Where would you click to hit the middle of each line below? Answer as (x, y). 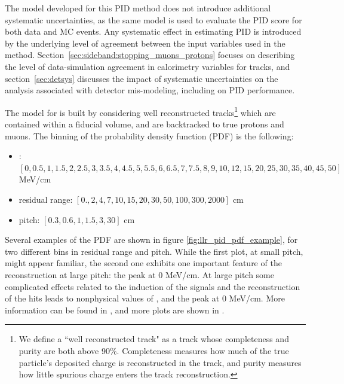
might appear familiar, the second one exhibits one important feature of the (143, 263)
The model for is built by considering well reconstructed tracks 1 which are (140, 111)
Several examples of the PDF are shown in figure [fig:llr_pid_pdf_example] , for (151, 240)
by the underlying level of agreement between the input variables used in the (145, 43)
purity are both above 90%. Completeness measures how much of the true (154, 350)
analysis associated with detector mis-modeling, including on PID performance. (150, 90)
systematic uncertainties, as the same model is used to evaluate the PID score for (153, 19)
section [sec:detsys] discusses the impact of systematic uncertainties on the (142, 78)
